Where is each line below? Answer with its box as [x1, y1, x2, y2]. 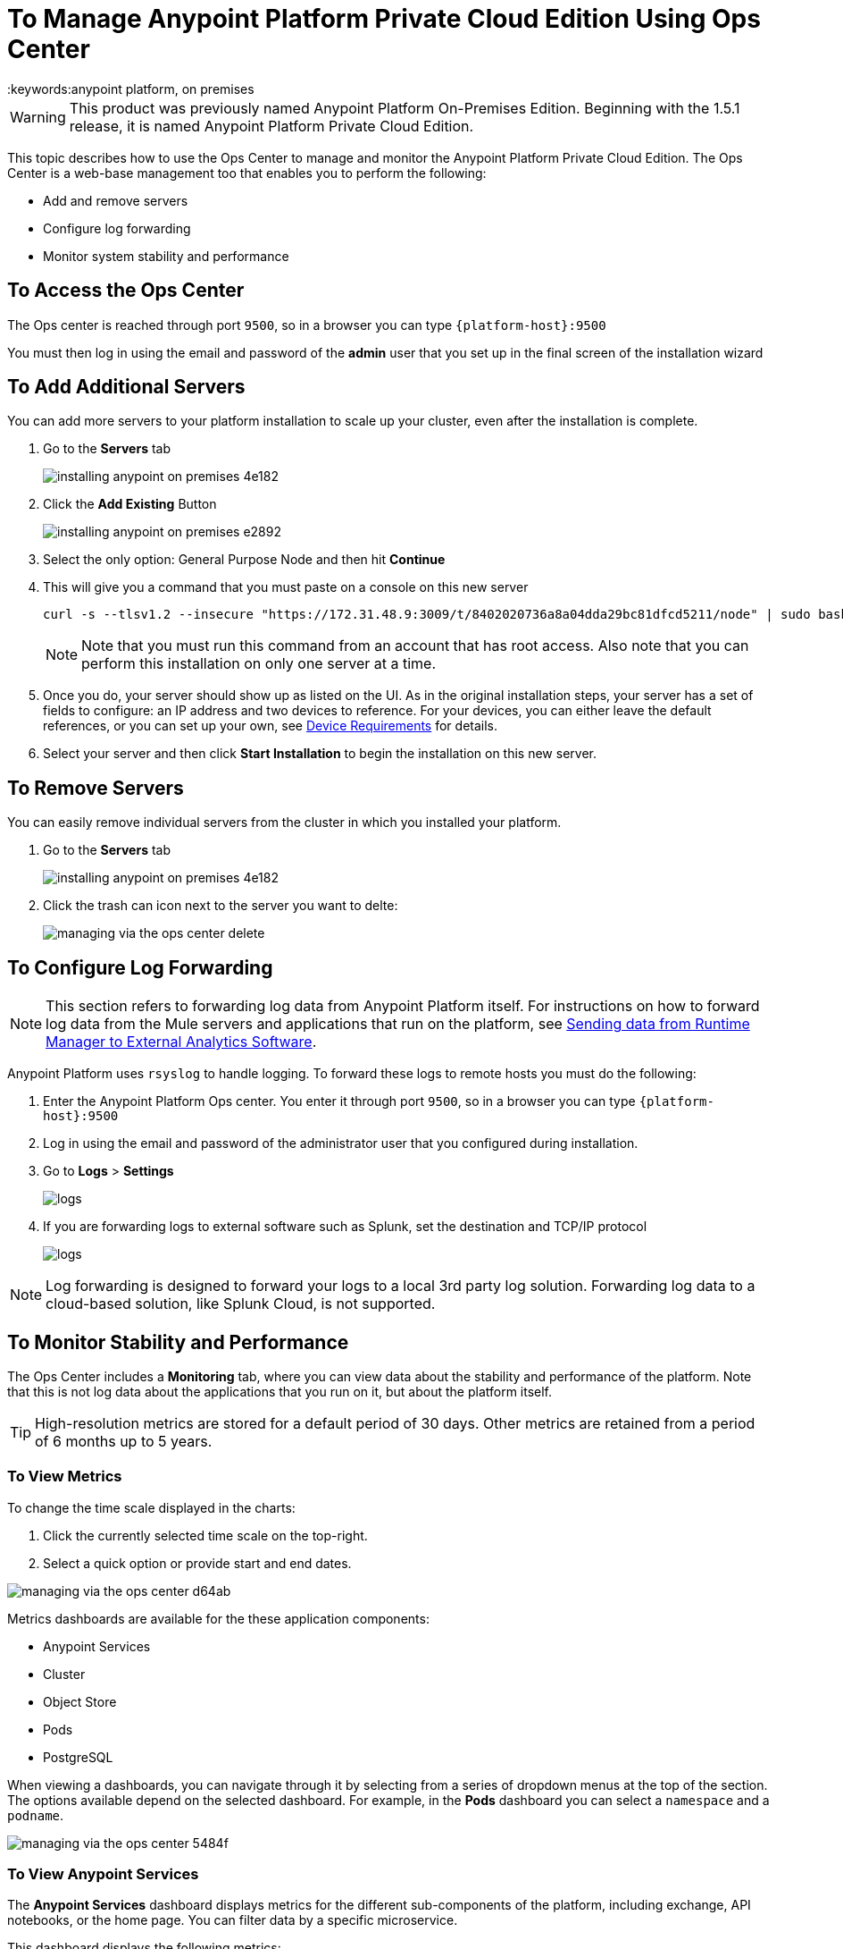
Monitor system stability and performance [43, 248, 289, 264]
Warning [10, 107, 66, 126]
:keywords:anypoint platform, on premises [7, 80, 255, 97]
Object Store [43, 1693, 117, 1709]
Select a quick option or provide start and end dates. [43, 1555, 352, 1571]
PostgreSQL [43, 1749, 113, 1765]
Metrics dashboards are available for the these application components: [7, 1610, 430, 1626]
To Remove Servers [7, 776, 184, 799]
